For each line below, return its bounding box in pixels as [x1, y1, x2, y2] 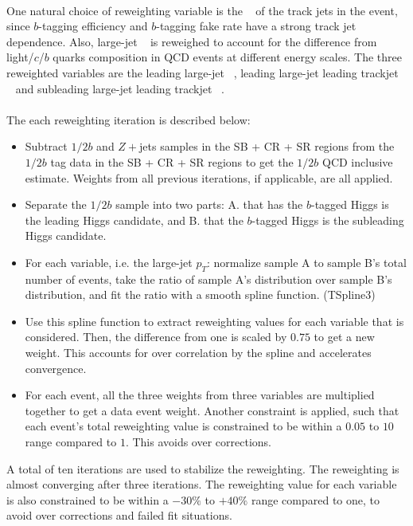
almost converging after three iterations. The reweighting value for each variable [6, 476, 397, 493]
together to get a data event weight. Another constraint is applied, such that [25, 402, 399, 418]
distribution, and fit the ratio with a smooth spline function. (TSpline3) [25, 286, 376, 303]
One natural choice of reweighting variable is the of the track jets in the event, [6, 2, 398, 18]
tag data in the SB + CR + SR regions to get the [50, 153, 294, 170]
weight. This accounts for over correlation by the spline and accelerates [25, 344, 372, 361]
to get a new [314, 328, 375, 345]
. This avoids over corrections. [125, 434, 271, 450]
